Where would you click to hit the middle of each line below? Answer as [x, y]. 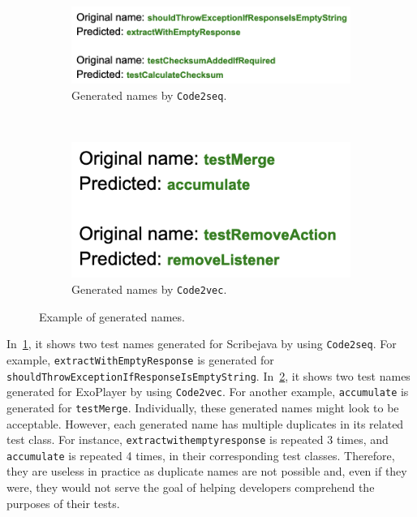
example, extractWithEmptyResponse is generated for [140, 359]
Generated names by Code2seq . [149, 95]
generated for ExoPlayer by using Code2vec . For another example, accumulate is [208, 392]
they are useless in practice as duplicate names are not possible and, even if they [207, 471]
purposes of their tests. [63, 503]
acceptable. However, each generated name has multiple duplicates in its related [205, 423]
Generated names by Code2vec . [149, 289]
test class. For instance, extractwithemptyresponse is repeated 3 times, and [198, 439]
